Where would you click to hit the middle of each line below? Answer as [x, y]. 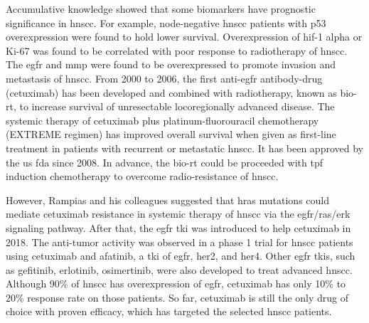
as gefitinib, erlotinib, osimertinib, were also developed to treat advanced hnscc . [179, 269]
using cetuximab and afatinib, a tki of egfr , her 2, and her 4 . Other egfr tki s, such [181, 256]
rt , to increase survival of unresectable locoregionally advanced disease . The [170, 106]
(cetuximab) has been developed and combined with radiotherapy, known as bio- [181, 92]
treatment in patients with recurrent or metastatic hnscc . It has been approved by [184, 148]
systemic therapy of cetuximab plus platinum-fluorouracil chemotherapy [162, 120]
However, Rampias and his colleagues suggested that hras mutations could [168, 200]
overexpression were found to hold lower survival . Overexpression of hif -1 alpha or [184, 37]
